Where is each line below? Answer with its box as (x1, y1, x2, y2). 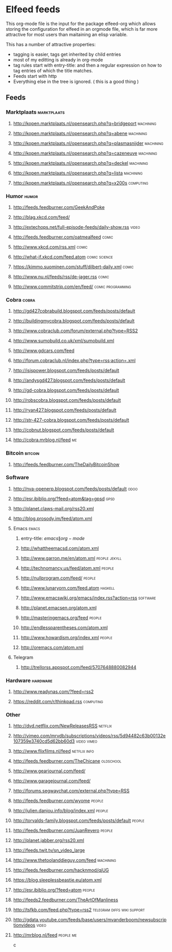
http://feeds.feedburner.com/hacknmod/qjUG (13, 867, 109, 873)
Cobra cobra (6, 296, 35, 303)
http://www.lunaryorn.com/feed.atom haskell (20, 585, 115, 591)
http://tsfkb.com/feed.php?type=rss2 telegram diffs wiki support (13, 907, 145, 913)
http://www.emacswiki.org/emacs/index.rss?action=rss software (20, 595, 156, 601)
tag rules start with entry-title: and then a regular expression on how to (13, 62, 162, 68)
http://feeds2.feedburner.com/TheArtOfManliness (13, 897, 118, 903)
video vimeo (76, 738, 97, 744)
